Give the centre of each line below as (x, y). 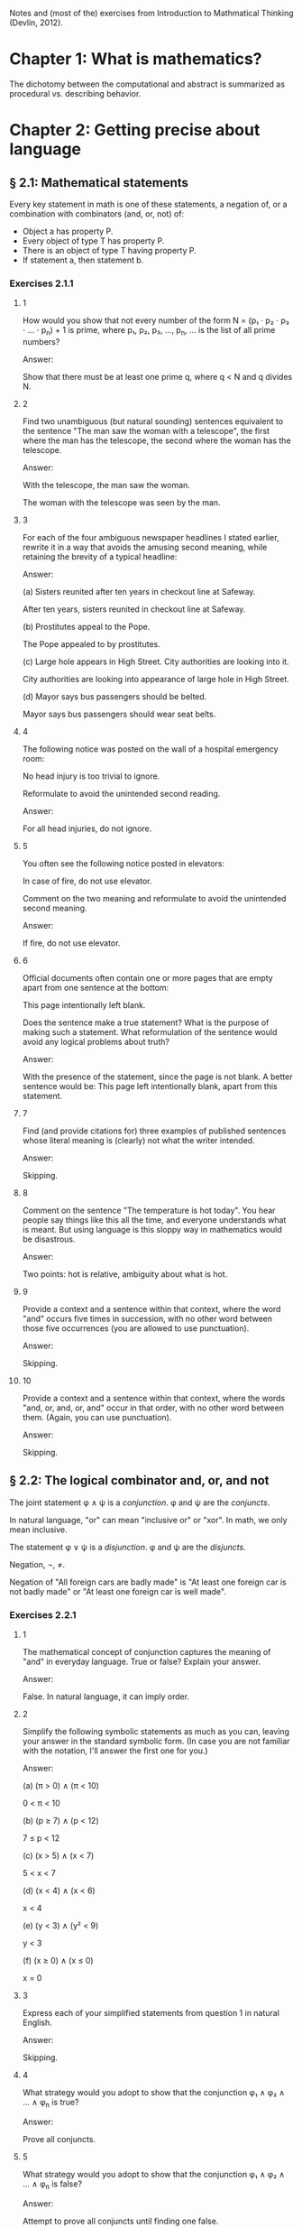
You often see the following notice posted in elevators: (124, 864)
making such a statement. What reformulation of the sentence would (150, 1032)
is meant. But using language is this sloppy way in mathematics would (152, 1230)
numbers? (41, 342)
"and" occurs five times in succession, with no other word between (147, 1319)
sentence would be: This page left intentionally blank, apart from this (150, 1086)
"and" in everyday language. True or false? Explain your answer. (142, 1662)
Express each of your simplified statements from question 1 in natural (151, 2013)
